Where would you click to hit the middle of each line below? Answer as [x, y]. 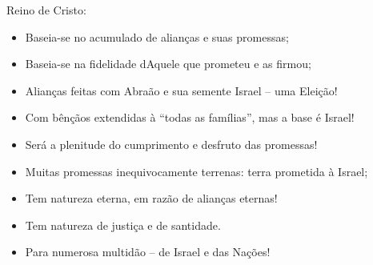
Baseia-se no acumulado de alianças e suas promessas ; [157, 36]
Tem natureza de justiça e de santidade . [123, 225]
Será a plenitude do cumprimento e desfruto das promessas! [171, 144]
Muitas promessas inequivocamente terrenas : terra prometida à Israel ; [197, 171]
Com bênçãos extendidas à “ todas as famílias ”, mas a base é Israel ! [190, 117]
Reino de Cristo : [46, 10]
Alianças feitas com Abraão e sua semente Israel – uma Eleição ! [181, 90]
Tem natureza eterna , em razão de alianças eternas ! [151, 198]
